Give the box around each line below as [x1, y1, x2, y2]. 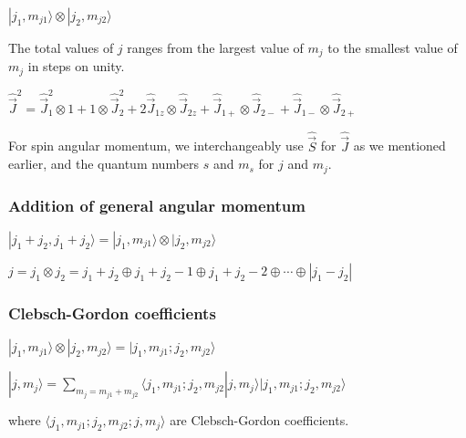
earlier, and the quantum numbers [8, 154, 200, 173]
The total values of [8, 38, 114, 57]
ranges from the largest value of [127, 38, 304, 57]
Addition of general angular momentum [8, 193, 305, 216]
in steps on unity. [27, 57, 125, 76]
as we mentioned [353, 136, 446, 155]
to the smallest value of [327, 38, 458, 57]
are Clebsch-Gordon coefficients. [170, 411, 349, 430]
